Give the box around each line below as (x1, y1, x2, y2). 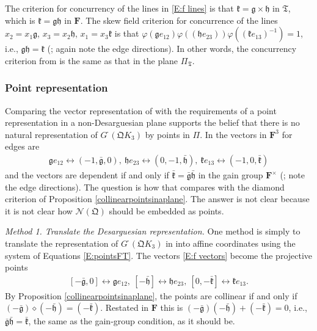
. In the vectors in (200, 128, 267, 140)
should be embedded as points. (109, 204, 224, 217)
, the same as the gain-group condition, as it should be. (28, 315, 235, 327)
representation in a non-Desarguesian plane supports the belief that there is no (5, 116, 300, 129)
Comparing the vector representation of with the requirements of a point (5, 104, 277, 117)
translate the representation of (5, 236, 118, 249)
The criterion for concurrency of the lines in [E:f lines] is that (5, 2, 234, 14)
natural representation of (5, 128, 98, 140)
